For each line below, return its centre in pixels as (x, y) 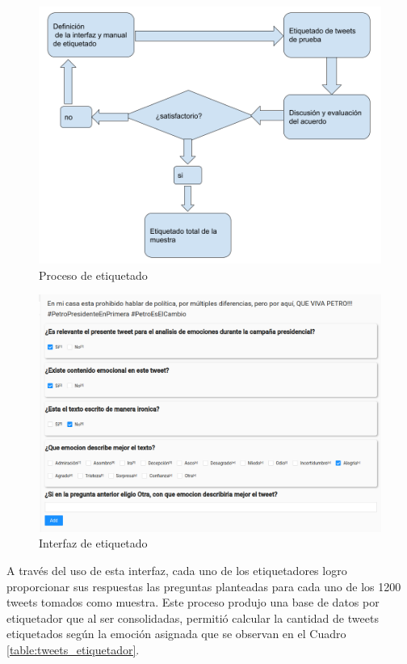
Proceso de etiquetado (93, 275)
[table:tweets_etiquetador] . (73, 649)
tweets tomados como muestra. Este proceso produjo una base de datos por (193, 602)
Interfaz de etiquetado (93, 543)
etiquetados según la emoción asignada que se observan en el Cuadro (176, 634)
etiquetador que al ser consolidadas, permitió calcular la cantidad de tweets (193, 617)
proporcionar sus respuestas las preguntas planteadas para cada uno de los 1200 (204, 586)
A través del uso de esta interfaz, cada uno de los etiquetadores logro (177, 570)
